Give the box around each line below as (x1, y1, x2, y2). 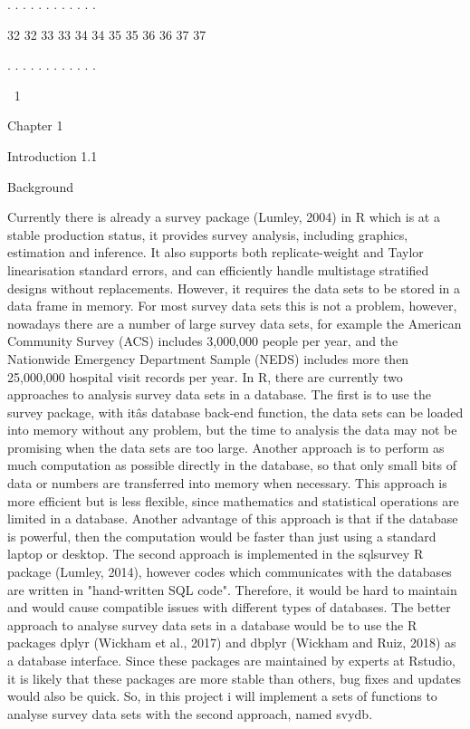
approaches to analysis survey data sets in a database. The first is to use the (7, 385, 431, 404)
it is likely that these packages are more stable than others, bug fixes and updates (7, 668, 462, 687)
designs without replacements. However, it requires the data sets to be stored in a (7, 278, 461, 297)
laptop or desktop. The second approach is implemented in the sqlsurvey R (7, 544, 424, 563)
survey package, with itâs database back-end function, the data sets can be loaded (7, 402, 464, 421)
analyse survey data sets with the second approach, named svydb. (7, 704, 373, 723)
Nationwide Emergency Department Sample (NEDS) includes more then (7, 349, 409, 368)
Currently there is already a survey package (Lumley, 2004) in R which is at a (7, 207, 440, 226)
